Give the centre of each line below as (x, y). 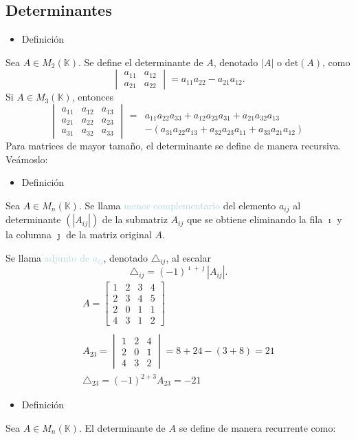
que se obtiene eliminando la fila (255, 219)
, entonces (92, 97)
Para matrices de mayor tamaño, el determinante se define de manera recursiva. (174, 145)
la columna (29, 234)
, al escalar (188, 257)
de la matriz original (109, 234)
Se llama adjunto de (48, 257)
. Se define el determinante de (141, 62)
